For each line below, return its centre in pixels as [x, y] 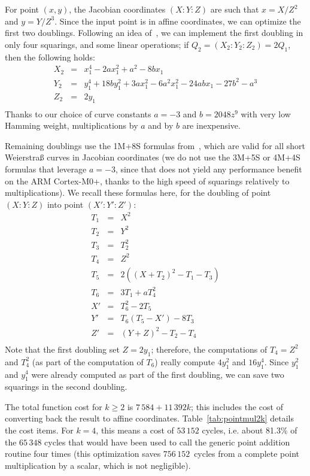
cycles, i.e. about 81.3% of [250, 430]
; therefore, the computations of [209, 349]
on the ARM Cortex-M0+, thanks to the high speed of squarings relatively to [147, 181]
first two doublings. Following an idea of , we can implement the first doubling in [154, 33]
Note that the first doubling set [62, 349]
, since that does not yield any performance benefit [209, 169]
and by [161, 125]
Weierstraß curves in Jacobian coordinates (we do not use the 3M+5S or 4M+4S [153, 157]
